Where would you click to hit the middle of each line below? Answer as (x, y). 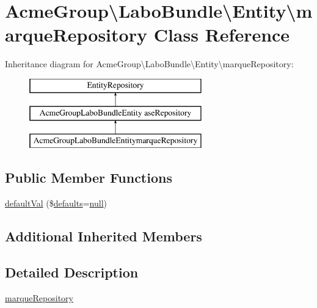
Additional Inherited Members (104, 236)
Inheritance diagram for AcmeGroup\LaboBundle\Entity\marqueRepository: (149, 64)
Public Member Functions (89, 178)
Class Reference (222, 35)
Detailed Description (72, 272)
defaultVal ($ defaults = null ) (56, 203)
